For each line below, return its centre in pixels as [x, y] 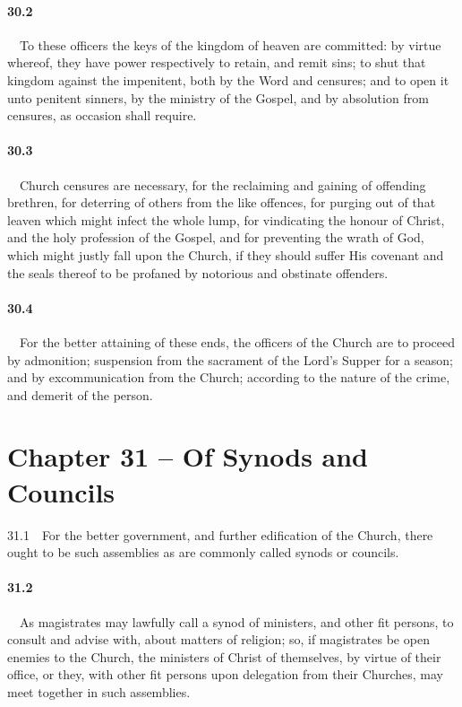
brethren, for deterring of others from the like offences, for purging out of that [222, 202]
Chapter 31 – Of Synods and [188, 456]
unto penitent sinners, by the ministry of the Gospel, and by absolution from [218, 97]
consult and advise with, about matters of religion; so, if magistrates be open [218, 639]
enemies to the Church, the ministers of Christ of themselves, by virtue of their [224, 656]
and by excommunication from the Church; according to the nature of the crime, [229, 377]
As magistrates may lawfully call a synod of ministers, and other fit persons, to [236, 621]
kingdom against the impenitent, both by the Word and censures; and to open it [228, 79]
